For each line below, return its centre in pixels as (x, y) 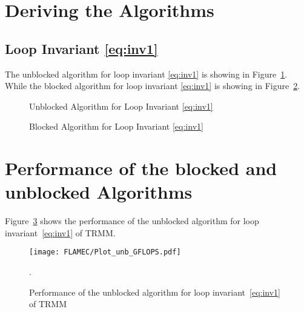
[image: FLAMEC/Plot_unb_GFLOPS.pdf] (105, 252)
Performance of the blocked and (141, 168)
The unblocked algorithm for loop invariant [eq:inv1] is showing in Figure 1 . (146, 74)
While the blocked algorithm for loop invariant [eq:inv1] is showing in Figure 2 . (153, 86)
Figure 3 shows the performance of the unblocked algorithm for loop (132, 221)
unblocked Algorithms (99, 192)
